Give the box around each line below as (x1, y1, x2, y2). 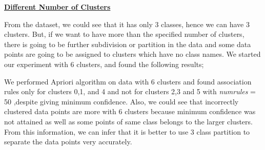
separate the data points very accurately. (4, 136, 132, 147)
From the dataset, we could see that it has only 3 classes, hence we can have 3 (4, 18, 250, 29)
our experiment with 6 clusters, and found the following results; (4, 58, 204, 69)
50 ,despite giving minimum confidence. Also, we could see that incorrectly (4, 96, 239, 106)
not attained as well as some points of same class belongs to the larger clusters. (4, 116, 253, 126)
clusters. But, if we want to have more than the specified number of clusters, (4, 29, 244, 39)
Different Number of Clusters (4, 2, 111, 12)
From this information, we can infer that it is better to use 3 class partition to (4, 126, 250, 137)
